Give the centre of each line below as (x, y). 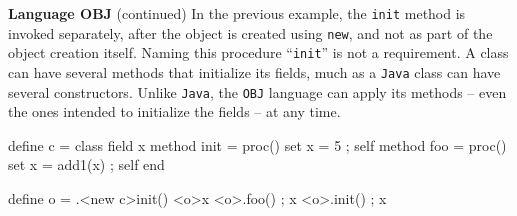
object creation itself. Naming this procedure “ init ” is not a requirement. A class (258, 52)
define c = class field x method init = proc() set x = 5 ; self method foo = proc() (257, 144)
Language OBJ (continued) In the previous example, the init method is (237, 13)
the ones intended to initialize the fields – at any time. (174, 111)
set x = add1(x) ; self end (86, 164)
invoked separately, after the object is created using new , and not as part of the (250, 32)
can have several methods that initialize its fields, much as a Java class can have (254, 71)
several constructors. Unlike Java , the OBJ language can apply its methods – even (257, 91)
